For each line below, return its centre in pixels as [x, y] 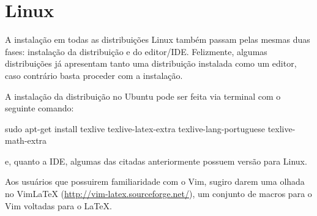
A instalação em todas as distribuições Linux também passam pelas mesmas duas [158, 39]
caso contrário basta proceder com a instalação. [94, 75]
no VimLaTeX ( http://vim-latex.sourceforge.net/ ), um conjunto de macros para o [158, 194]
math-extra [26, 140]
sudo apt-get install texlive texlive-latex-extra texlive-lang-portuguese [135, 128]
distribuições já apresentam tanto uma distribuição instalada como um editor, [151, 63]
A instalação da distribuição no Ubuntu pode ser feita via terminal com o [143, 96]
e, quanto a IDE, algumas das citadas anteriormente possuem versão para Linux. [156, 161]
